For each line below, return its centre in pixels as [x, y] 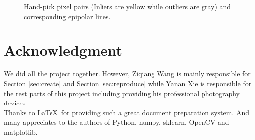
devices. [16, 103]
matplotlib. [21, 131]
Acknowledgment [63, 50]
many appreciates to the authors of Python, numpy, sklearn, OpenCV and [117, 122]
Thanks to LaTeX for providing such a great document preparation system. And [127, 112]
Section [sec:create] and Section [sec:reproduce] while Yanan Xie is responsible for [128, 83]
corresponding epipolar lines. [67, 16]
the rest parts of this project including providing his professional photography [122, 93]
